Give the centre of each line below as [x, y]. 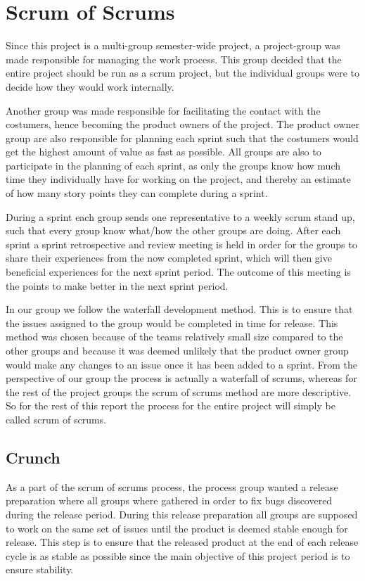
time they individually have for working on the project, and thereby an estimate [178, 179]
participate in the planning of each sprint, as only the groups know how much [173, 165]
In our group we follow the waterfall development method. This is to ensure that [179, 309]
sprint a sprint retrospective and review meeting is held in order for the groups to [181, 244]
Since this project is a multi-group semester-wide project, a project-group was [173, 45]
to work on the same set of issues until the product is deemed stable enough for [177, 528]
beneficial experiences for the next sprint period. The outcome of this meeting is [178, 272]
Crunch [33, 457]
